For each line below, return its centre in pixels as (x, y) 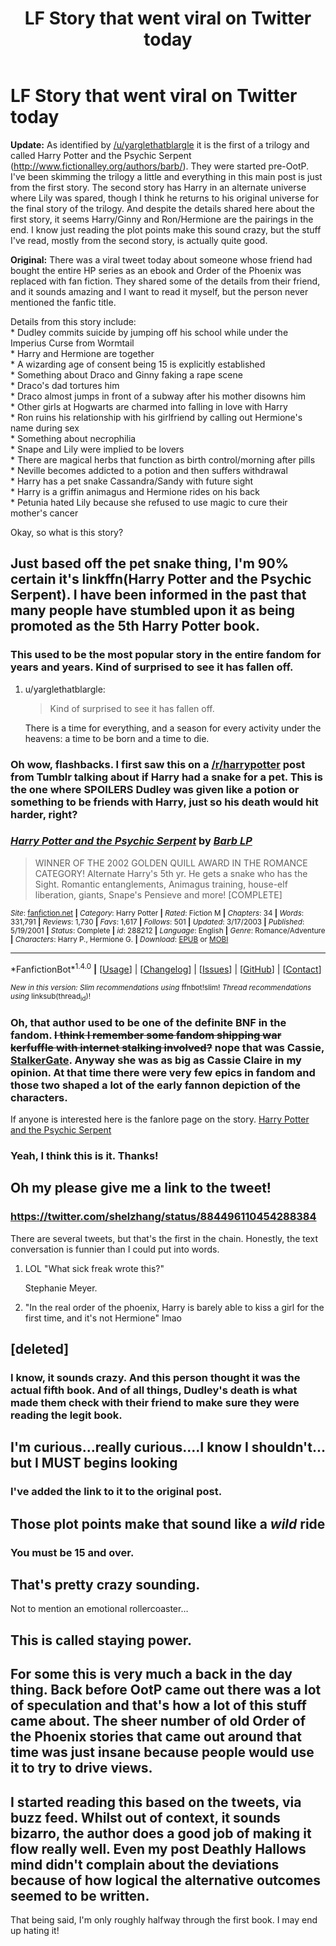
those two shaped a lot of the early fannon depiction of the (156, 1085)
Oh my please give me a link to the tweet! (141, 1188)
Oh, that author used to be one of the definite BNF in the (148, 1022)
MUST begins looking (109, 1463)
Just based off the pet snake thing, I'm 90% (149, 563)
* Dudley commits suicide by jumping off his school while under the (149, 332)
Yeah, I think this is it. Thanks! (84, 1156)
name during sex (45, 428)
